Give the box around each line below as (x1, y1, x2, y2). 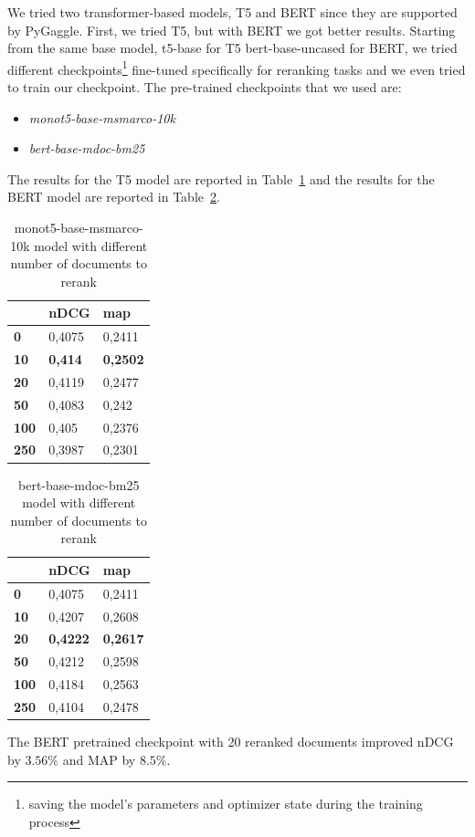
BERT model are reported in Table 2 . (7, 187, 220, 206)
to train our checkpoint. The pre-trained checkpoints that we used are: (7, 78, 402, 97)
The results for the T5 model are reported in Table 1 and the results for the (7, 169, 435, 188)
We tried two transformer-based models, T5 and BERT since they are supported (7, 3, 458, 21)
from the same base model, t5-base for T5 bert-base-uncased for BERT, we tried (7, 38, 458, 58)
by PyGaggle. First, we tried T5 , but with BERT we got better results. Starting (7, 20, 456, 39)
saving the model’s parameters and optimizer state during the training (28, 794, 423, 813)
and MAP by (62, 749, 136, 769)
